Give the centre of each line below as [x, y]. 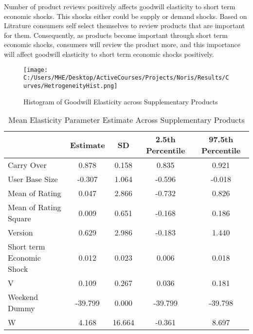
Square [19, 218]
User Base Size [33, 179]
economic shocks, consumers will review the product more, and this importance [122, 44]
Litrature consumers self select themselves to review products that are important [125, 25]
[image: [36, 70]
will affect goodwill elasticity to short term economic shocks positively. [109, 54]
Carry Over [27, 165]
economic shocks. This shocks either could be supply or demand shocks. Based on [126, 16]
